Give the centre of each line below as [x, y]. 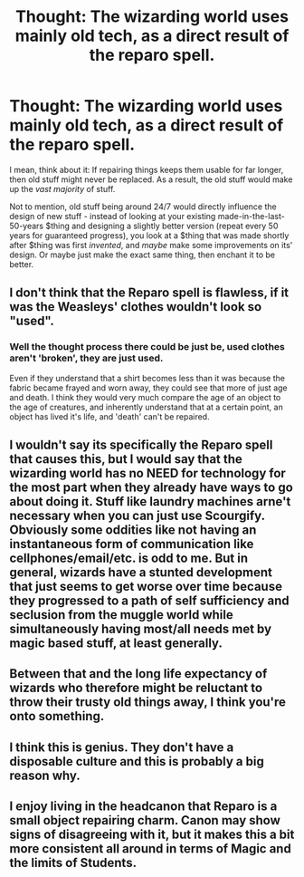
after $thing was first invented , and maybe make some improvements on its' [151, 245]
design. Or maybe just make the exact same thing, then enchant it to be [142, 255]
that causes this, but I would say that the [126, 459]
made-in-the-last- [251, 216]
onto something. [57, 716]
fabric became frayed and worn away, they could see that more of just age [148, 388]
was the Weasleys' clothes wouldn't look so [136, 307]
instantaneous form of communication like [132, 544]
